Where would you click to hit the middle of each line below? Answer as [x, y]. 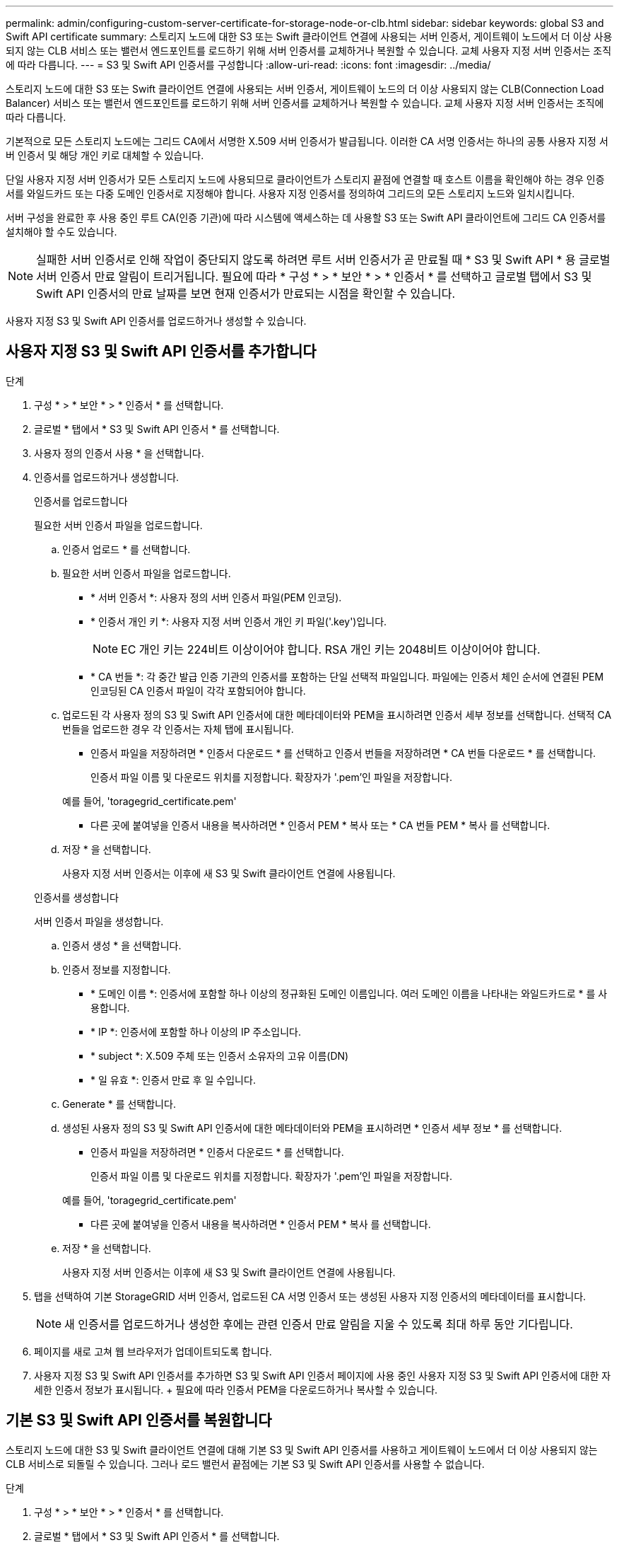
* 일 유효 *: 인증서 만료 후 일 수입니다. [173, 1080]
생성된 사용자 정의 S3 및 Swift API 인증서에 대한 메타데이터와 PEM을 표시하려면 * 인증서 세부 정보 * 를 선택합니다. [312, 1128]
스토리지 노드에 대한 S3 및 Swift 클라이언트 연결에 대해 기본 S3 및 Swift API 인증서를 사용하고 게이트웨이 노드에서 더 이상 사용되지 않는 [302, 1449]
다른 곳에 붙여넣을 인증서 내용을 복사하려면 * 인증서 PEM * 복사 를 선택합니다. [261, 1224]
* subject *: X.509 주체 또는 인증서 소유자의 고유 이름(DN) [220, 1055]
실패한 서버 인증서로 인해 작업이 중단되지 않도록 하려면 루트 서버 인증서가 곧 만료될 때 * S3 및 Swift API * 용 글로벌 [323, 260]
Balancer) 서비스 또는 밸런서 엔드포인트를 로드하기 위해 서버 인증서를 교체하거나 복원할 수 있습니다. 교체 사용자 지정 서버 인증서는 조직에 [305, 103]
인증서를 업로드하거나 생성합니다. [107, 477]
